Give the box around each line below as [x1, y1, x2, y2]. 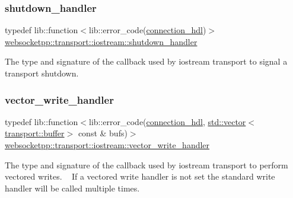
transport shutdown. [5, 67, 79, 79]
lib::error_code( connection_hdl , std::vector [88, 115, 246, 127]
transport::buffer [5, 127, 65, 139]
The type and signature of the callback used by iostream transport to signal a [5, 55, 288, 68]
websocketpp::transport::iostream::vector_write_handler [5, 139, 210, 151]
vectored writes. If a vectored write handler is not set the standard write [5, 170, 275, 183]
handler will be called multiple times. [5, 181, 140, 194]
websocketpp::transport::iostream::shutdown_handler [5, 35, 198, 47]
